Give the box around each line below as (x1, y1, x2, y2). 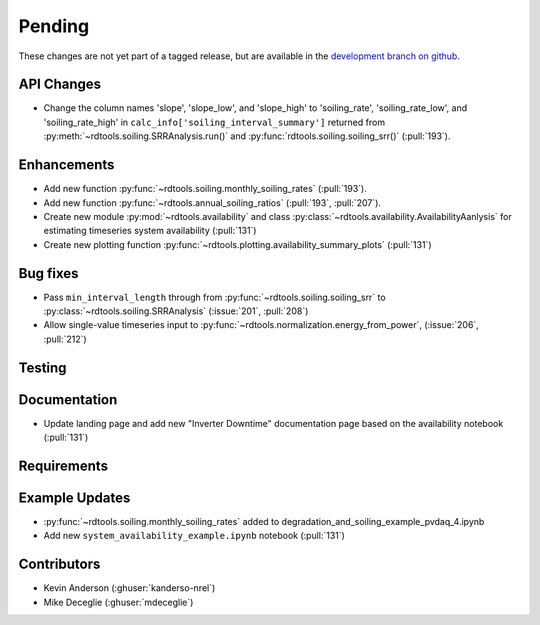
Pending (18, 15, 90, 37)
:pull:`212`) (43, 333, 87, 345)
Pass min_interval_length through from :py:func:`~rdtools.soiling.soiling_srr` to (43, 291, 386, 303)
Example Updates (18, 489, 131, 506)
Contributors (18, 556, 101, 573)
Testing (18, 359, 67, 376)
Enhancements (18, 156, 115, 174)
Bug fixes (18, 265, 79, 282)
